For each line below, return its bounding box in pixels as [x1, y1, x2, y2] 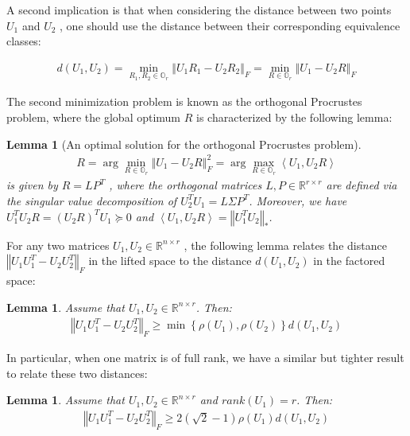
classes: [6, 33, 41, 49]
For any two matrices [6, 236, 110, 253]
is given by [6, 177, 58, 193]
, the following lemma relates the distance [184, 236, 387, 253]
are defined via [326, 177, 397, 193]
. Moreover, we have [249, 192, 347, 208]
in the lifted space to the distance [88, 252, 252, 269]
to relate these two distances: [6, 364, 148, 381]
